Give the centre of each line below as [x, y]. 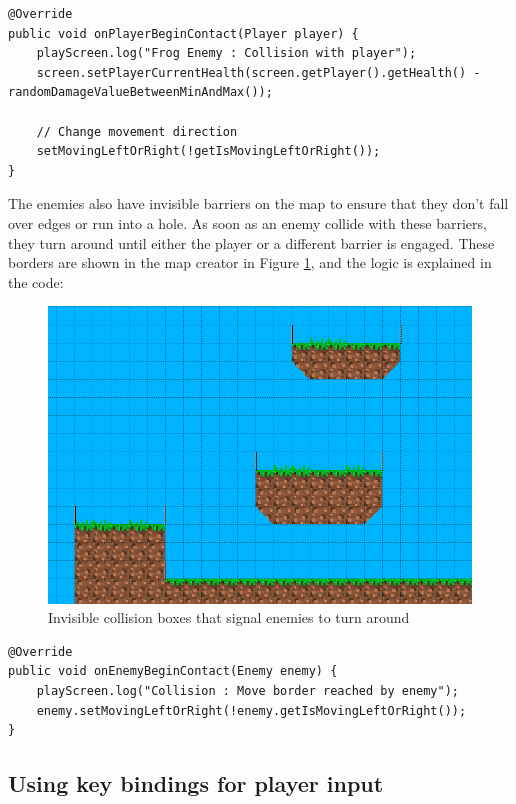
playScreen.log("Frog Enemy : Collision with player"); [226, 53]
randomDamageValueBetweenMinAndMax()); [140, 92]
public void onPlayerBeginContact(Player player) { [183, 33]
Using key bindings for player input [196, 783]
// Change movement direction [137, 131]
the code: [36, 281]
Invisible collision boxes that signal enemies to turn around [229, 617]
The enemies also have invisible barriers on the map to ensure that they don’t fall [258, 203]
